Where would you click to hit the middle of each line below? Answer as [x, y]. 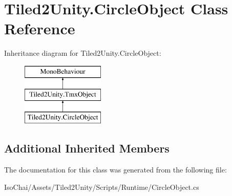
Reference [40, 28]
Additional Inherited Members [87, 148]
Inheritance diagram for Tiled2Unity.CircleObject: [83, 53]
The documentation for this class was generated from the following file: [115, 170]
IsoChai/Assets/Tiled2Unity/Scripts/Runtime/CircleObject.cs [102, 187]
